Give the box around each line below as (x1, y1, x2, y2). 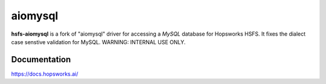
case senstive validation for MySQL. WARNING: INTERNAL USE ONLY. (11, 38, 186, 45)
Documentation (11, 54, 71, 65)
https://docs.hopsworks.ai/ (11, 70, 78, 77)
